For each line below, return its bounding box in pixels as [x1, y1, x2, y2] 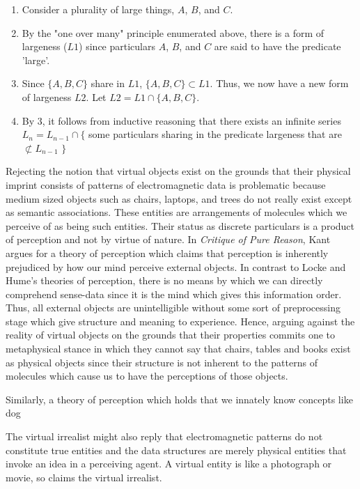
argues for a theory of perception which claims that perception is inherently [6, 245, 329, 260]
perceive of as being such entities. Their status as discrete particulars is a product [6, 218, 355, 233]
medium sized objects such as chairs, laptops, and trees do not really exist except [6, 191, 352, 205]
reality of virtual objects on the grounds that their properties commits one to [6, 327, 336, 342]
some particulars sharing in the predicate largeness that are [88, 127, 342, 141]
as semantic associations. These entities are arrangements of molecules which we [6, 205, 347, 219]
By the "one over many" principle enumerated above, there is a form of [22, 25, 324, 40]
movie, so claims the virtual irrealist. [6, 469, 162, 484]
